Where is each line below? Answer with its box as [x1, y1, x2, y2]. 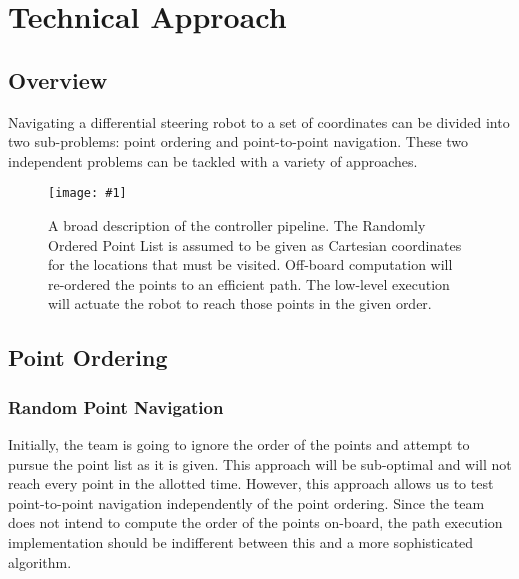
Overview [8, 64, 108, 95]
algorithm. [8, 551, 72, 572]
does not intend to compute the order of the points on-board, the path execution [8, 512, 503, 533]
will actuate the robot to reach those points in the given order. [48, 293, 432, 314]
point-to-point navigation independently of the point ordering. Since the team [8, 492, 485, 513]
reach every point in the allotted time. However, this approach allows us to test [8, 473, 494, 494]
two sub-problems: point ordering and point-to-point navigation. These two [8, 131, 469, 152]
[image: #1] [48, 186, 127, 201]
